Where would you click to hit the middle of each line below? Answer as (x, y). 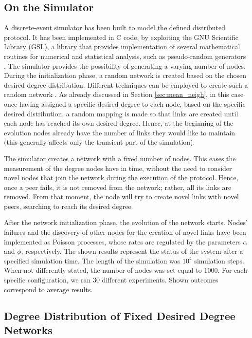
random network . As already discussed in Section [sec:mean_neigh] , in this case (124, 94)
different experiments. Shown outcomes (160, 280)
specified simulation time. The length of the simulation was (92, 260)
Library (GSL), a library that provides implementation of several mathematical (122, 47)
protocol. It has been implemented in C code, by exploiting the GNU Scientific (121, 37)
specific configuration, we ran (47, 280)
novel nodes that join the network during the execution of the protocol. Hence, (121, 178)
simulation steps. (219, 260)
